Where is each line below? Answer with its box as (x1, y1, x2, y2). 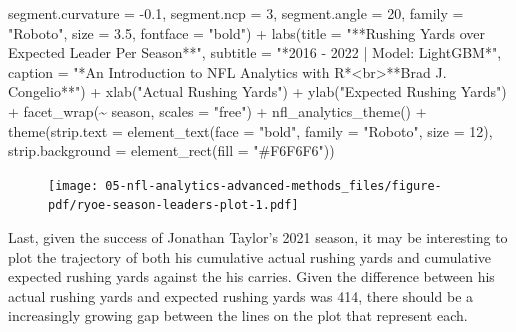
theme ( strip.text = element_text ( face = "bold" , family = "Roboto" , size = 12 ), (8, 120, 493, 141)
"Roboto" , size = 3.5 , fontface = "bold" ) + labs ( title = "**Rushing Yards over (8, 22, 486, 43)
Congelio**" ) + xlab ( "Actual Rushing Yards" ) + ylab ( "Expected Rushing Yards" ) (8, 81, 507, 102)
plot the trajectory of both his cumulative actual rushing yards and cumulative (8, 246, 492, 267)
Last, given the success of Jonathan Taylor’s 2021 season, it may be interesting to (8, 227, 508, 248)
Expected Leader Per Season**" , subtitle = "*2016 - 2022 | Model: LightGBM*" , (8, 42, 502, 63)
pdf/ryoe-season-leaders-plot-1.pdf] (48, 198, 299, 213)
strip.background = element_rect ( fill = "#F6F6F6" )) (8, 140, 335, 161)
